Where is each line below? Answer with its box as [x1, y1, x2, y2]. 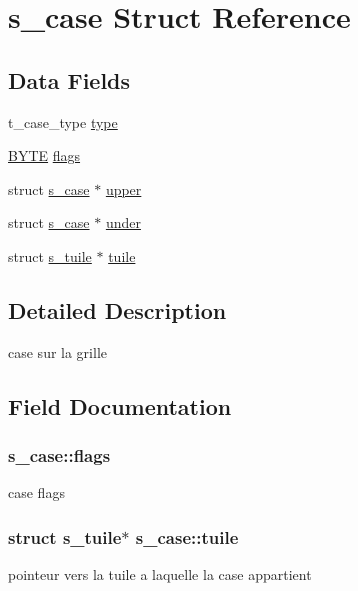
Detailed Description [8, 294, 227, 325]
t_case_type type [8, 111, 118, 132]
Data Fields [8, 64, 131, 95]
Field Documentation [8, 390, 232, 421]
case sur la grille [8, 341, 107, 362]
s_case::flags [8, 443, 111, 468]
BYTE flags [8, 145, 81, 166]
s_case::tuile [135, 524, 239, 549]
